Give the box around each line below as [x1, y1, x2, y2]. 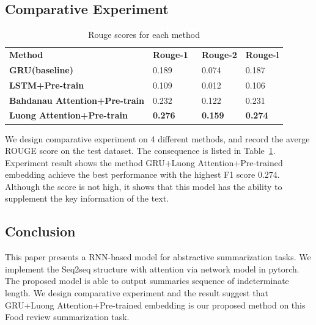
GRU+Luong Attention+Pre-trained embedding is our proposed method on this [5, 298, 306, 311]
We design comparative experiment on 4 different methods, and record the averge [5, 132, 310, 145]
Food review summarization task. [5, 310, 130, 323]
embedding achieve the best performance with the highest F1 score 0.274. [5, 168, 280, 181]
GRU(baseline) [9, 63, 73, 76]
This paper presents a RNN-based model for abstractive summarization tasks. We [5, 250, 311, 263]
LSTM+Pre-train [9, 78, 84, 91]
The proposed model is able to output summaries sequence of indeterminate [5, 274, 289, 287]
